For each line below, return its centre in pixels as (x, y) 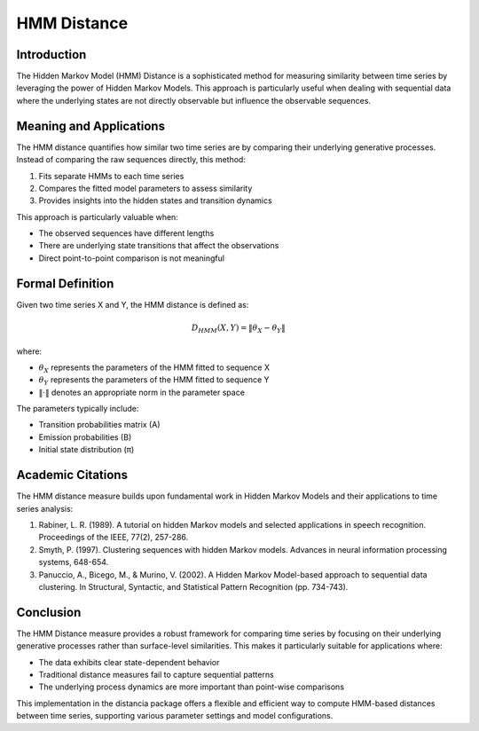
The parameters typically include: (78, 409)
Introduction (51, 55)
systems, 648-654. (74, 562)
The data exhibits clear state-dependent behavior (129, 662)
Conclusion (49, 612)
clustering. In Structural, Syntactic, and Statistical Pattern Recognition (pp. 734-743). (193, 586)
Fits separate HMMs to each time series (111, 176)
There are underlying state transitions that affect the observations (159, 246)
